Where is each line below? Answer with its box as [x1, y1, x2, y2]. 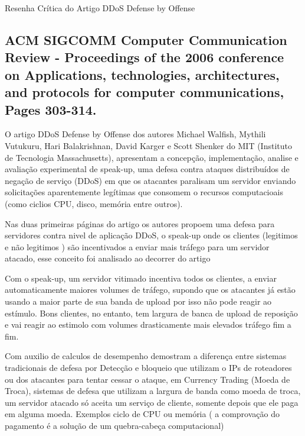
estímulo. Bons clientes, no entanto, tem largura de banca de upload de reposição [5, 306, 298, 319]
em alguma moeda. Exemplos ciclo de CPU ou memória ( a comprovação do [5, 408, 280, 420]
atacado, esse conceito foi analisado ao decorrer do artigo [5, 252, 211, 264]
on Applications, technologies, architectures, [5, 65, 280, 83]
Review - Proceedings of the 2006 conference [5, 48, 284, 66]
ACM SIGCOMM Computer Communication [5, 30, 287, 49]
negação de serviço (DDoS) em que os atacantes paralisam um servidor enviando [5, 174, 296, 186]
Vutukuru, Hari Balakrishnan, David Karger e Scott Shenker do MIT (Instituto [5, 139, 292, 151]
